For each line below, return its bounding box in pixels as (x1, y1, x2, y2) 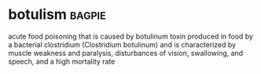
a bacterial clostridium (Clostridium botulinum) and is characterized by (8, 39, 237, 49)
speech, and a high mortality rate (8, 57, 116, 66)
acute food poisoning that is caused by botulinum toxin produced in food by (8, 31, 254, 41)
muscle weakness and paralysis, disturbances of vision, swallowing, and (8, 48, 244, 57)
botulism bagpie (8, 6, 106, 24)
